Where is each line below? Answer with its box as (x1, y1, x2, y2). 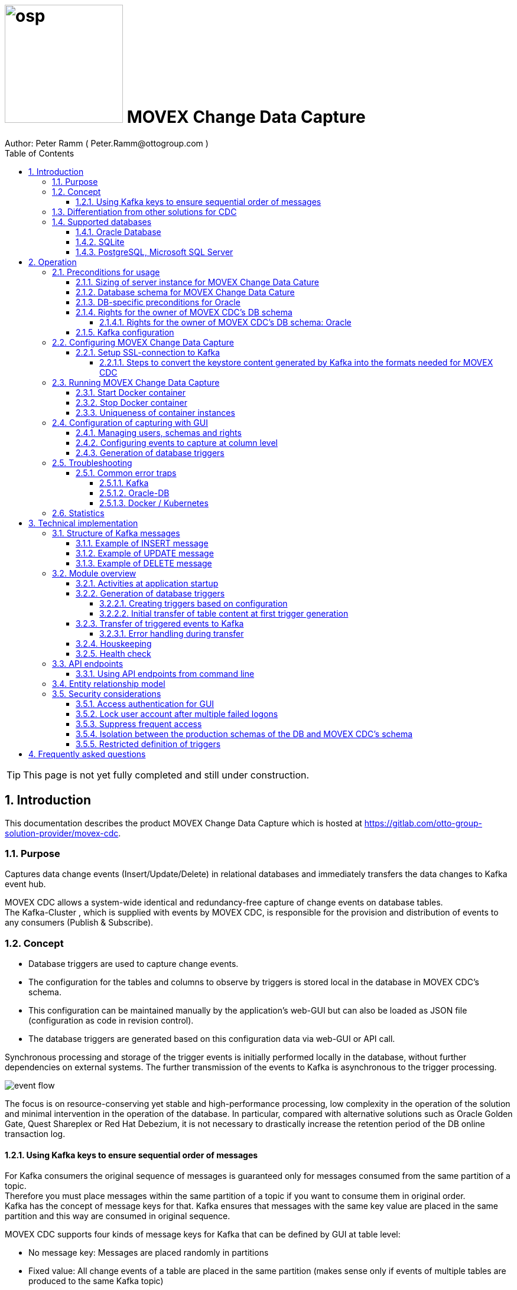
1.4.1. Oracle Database (76, 226, 161, 237)
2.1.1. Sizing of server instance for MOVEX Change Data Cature (76, 276, 319, 287)
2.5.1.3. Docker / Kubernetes (99, 497, 209, 508)
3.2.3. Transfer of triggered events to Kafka (76, 618, 244, 628)
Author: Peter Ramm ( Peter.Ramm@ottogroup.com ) (5, 138, 209, 148)
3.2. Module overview (52, 568, 136, 578)
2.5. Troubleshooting (52, 457, 132, 468)
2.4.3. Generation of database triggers (76, 447, 225, 458)
